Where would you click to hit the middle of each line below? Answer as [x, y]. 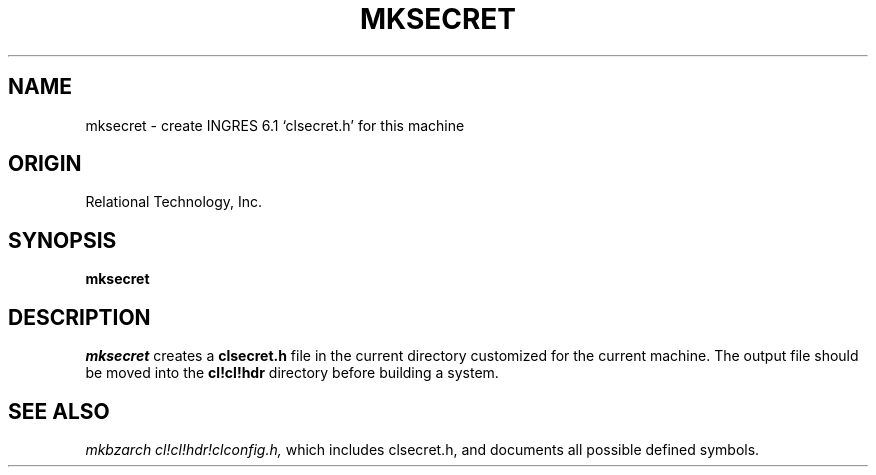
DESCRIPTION [79, 317]
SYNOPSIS [62, 240]
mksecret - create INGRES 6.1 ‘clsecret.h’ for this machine [275, 125]
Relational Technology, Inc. [174, 202]
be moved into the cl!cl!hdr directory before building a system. [292, 373]
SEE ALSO [59, 411]
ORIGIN [45, 164]
